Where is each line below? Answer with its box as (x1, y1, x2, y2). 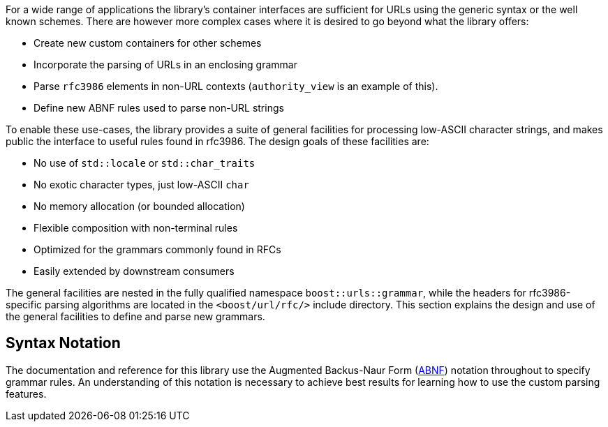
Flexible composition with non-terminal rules (34, 222, 238, 234)
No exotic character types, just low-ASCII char (34, 179, 249, 190)
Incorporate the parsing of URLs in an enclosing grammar (34, 59, 297, 70)
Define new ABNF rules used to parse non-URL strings (34, 102, 284, 114)
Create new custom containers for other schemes (34, 37, 262, 49)
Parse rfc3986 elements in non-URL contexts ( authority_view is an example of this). (34, 80, 438, 92)
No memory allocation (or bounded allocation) (34, 200, 245, 212)
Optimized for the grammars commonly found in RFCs (34, 244, 281, 255)
